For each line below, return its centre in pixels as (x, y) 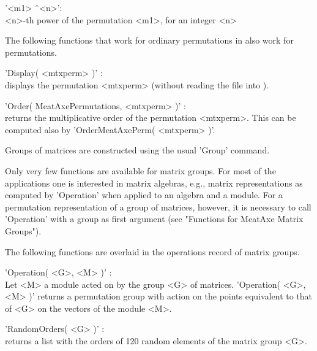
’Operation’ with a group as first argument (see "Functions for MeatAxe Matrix (154, 219)
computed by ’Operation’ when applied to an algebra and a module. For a (144, 195)
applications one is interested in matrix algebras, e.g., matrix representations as (154, 183)
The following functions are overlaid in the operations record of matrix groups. (152, 251)
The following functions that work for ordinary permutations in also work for (149, 40)
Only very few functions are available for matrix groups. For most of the (140, 170)
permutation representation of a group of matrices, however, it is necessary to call (158, 206)
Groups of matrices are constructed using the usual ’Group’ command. (137, 150)
